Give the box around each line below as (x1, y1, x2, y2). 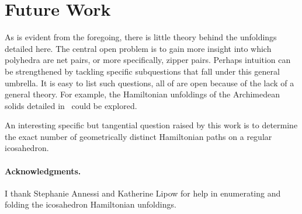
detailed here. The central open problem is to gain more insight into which (5, 42, 272, 54)
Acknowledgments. (5, 164, 81, 177)
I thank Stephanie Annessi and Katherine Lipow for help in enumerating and (5, 187, 281, 199)
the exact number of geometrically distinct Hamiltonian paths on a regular (5, 130, 272, 142)
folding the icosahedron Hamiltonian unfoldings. (5, 198, 176, 211)
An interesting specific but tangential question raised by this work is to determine (5, 119, 298, 131)
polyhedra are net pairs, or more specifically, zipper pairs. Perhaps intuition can (5, 54, 291, 66)
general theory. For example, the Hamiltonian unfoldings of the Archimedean (5, 88, 280, 100)
